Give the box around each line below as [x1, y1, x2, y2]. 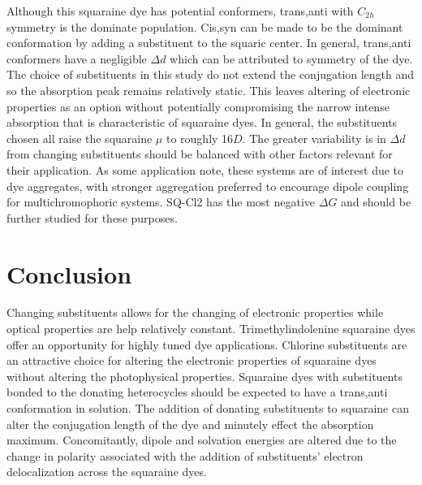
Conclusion [6, 257, 132, 290]
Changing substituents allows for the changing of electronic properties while [6, 304, 384, 321]
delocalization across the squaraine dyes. [6, 463, 207, 480]
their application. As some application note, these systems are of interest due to [6, 161, 404, 178]
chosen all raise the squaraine [6, 129, 153, 146]
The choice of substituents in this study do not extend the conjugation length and [6, 66, 415, 83]
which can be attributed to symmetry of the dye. [170, 50, 413, 67]
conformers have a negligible [6, 50, 147, 67]
